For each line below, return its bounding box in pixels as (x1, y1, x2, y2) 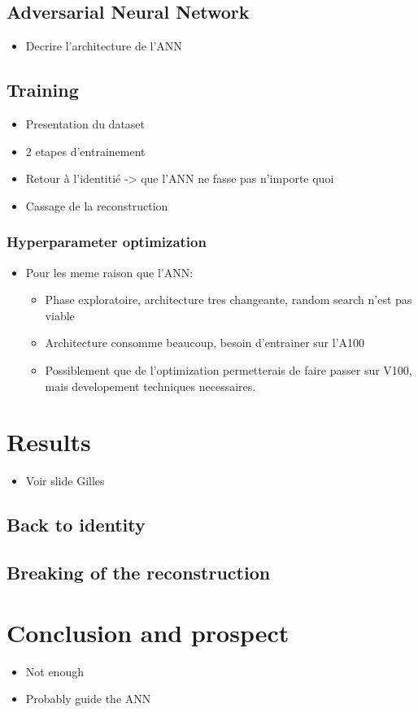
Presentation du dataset (25, 115, 146, 132)
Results (7, 425, 91, 458)
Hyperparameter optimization (7, 232, 207, 252)
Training (7, 77, 79, 102)
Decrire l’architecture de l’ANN (25, 37, 182, 54)
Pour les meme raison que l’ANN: (25, 263, 194, 280)
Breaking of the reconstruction (7, 560, 271, 585)
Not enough (25, 662, 84, 679)
